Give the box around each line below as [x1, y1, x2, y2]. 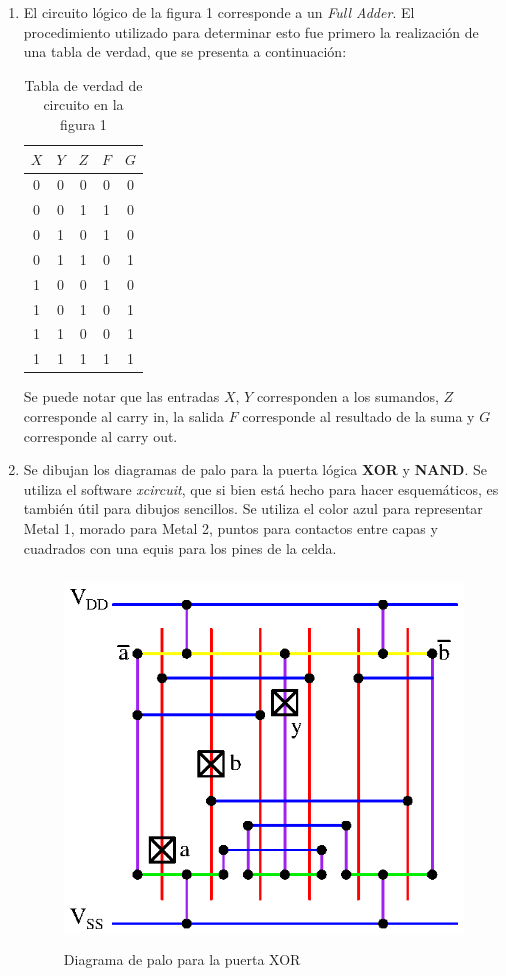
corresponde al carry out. [23, 425, 178, 446]
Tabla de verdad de [24, 74, 143, 95]
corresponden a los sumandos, [256, 386, 439, 407]
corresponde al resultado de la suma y [242, 406, 475, 426]
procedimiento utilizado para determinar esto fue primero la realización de [23, 21, 479, 42]
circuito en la [43, 94, 124, 115]
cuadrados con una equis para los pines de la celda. [23, 537, 337, 558]
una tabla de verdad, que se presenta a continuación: [23, 41, 347, 62]
